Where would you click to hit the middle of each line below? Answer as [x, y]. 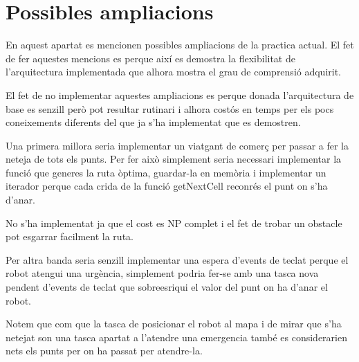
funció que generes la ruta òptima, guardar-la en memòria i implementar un [166, 172]
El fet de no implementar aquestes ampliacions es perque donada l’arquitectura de [180, 94]
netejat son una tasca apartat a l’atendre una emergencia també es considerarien [176, 337]
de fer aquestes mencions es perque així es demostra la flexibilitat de [150, 58]
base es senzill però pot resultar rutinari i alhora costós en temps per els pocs [170, 108]
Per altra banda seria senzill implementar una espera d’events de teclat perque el [177, 259]
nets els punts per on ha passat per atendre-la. [104, 351]
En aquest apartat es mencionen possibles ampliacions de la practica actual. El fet [180, 45]
